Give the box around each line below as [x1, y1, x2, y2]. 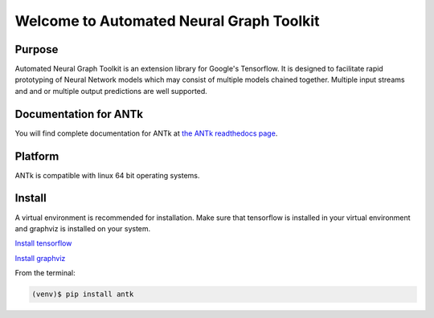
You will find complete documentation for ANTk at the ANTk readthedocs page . [14, 128, 278, 138]
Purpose [14, 43, 59, 56]
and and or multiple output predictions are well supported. [14, 86, 208, 96]
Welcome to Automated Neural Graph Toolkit [14, 12, 320, 30]
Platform [14, 149, 59, 163]
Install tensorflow [14, 238, 72, 248]
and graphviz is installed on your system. [14, 223, 151, 233]
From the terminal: [14, 268, 76, 278]
